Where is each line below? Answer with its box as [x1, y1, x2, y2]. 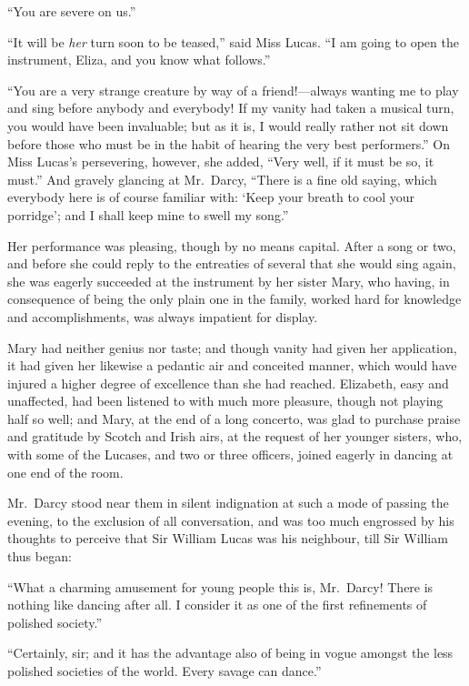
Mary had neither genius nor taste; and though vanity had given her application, [7, 338, 457, 357]
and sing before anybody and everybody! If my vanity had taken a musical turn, [7, 98, 454, 117]
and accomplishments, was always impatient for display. [7, 307, 318, 326]
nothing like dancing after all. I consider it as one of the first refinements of [7, 595, 427, 614]
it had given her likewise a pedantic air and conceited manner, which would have [7, 356, 457, 375]
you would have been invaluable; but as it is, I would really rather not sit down [7, 116, 449, 135]
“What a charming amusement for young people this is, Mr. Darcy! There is [7, 577, 434, 596]
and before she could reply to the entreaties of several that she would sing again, [7, 254, 456, 273]
